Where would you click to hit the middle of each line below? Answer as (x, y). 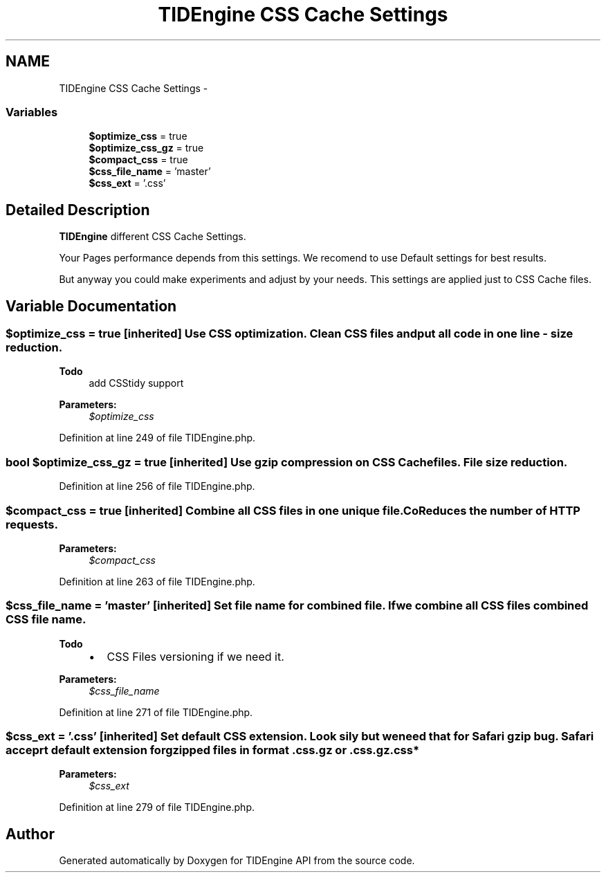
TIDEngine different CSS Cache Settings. (153, 237)
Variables (32, 112)
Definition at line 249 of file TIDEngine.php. (157, 438)
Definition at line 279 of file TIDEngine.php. (157, 807)
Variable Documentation (91, 306)
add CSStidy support (136, 383)
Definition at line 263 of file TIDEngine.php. (157, 581)
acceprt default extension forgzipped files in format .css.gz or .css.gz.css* (213, 750)
